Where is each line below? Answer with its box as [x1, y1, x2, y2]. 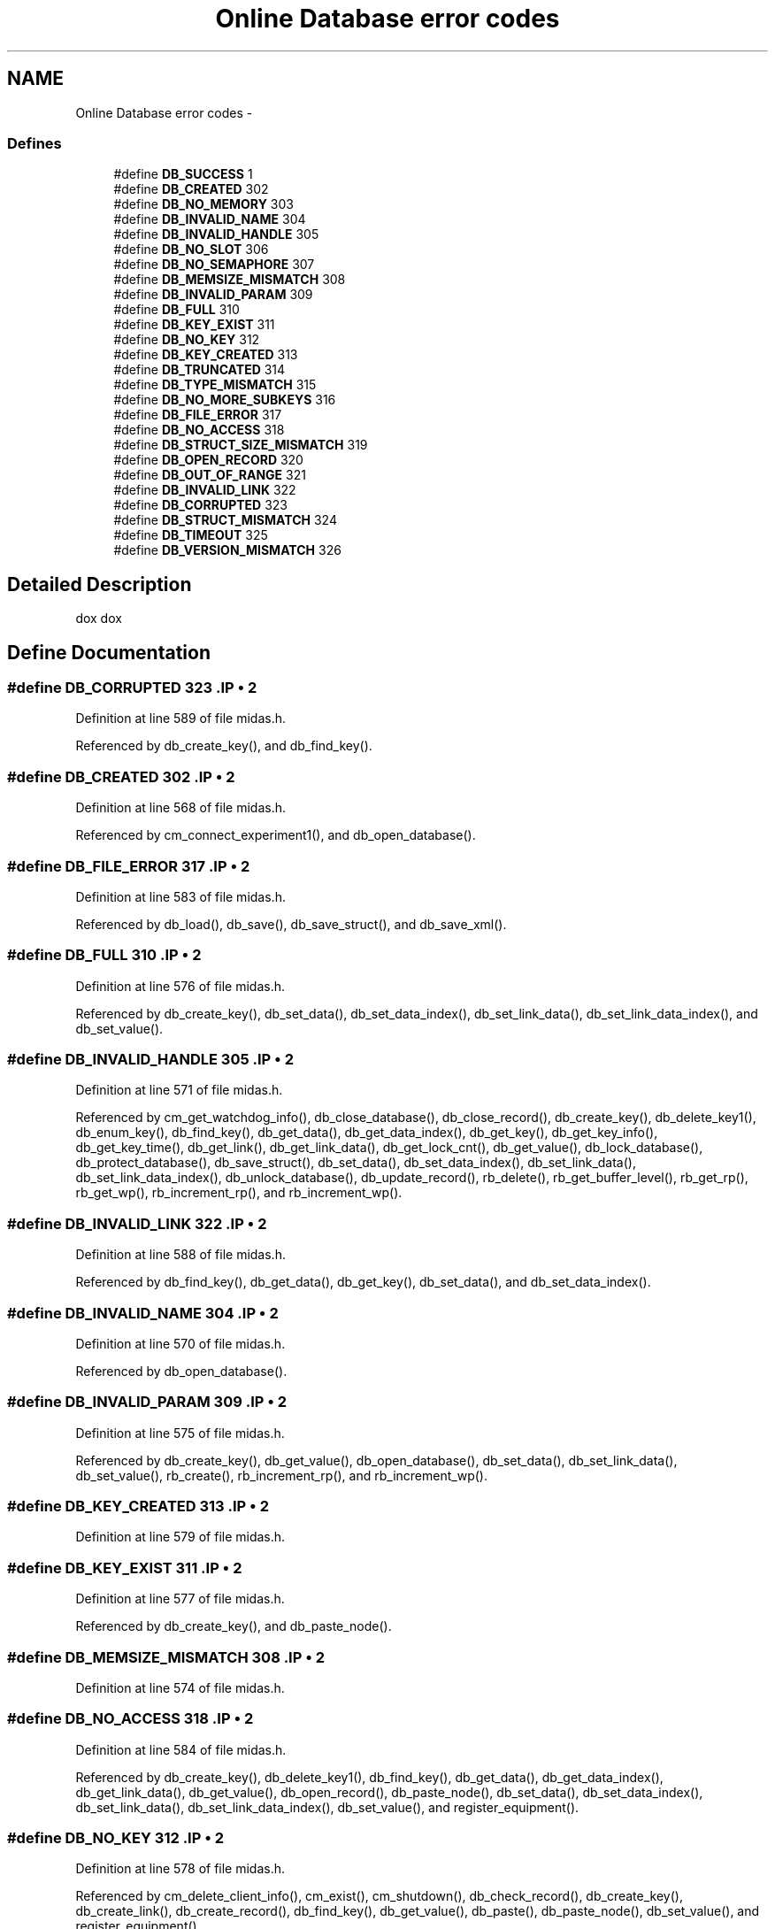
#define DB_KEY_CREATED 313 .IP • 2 [7, 1497, 269, 1516]
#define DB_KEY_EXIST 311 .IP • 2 [7, 1558, 242, 1577]
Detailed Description [7, 573, 192, 596]
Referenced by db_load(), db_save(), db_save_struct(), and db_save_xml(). [75, 916, 507, 932]
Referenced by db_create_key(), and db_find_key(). [75, 738, 372, 754]
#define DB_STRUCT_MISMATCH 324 [113, 512, 337, 528]
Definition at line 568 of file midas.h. [75, 800, 286, 816]
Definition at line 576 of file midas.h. [75, 978, 286, 994]
